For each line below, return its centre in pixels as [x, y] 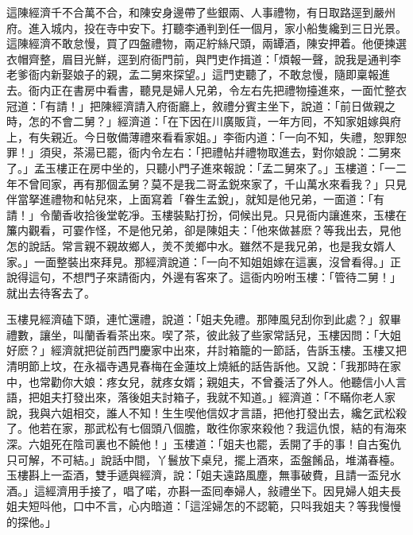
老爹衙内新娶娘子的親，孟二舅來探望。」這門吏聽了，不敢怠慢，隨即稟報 [193, 74]
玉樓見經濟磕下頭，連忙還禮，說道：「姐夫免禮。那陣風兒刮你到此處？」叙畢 [204, 319]
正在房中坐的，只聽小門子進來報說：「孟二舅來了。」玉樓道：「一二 [237, 167]
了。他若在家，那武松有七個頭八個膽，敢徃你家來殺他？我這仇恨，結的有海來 [206, 428]
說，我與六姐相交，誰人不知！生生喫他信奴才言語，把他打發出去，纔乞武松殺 [206, 412]
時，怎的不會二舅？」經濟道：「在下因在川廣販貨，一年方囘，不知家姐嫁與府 [204, 121]
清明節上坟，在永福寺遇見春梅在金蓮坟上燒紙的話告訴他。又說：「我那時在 [198, 366]
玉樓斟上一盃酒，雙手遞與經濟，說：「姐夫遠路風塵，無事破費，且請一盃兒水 [204, 475]
